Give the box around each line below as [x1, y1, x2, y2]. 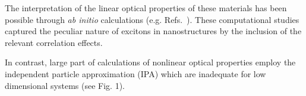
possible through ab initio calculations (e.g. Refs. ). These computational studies [5, 13, 299, 25]
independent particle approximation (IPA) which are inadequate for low [5, 67, 266, 80]
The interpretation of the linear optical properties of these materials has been [5, 2, 287, 14]
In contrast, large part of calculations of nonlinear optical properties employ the [5, 56, 296, 68]
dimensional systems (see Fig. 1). [5, 79, 125, 91]
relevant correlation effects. [5, 36, 103, 48]
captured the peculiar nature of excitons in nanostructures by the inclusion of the [5, 25, 302, 37]
